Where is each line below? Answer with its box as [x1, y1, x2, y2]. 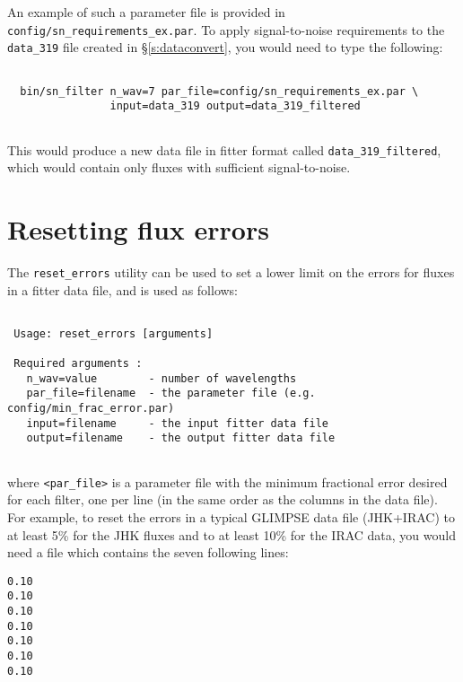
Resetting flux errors [7, 210, 269, 247]
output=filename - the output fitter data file [26, 432, 336, 445]
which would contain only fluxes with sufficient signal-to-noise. [7, 158, 351, 177]
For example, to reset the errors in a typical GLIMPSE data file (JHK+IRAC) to [7, 507, 456, 526]
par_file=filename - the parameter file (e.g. [26, 387, 316, 400]
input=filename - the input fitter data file [26, 416, 328, 430]
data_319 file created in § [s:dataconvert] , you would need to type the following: [7, 38, 443, 57]
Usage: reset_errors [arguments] [13, 327, 214, 340]
